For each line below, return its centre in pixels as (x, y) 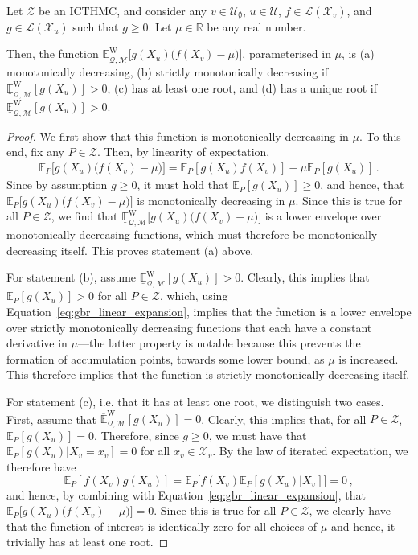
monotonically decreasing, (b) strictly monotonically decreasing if (168, 72)
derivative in (37, 343)
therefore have (41, 466)
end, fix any (35, 152)
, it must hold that (183, 185)
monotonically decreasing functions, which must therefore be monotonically (192, 234)
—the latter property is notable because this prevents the (219, 343)
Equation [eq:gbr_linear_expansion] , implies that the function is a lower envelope (209, 312)
